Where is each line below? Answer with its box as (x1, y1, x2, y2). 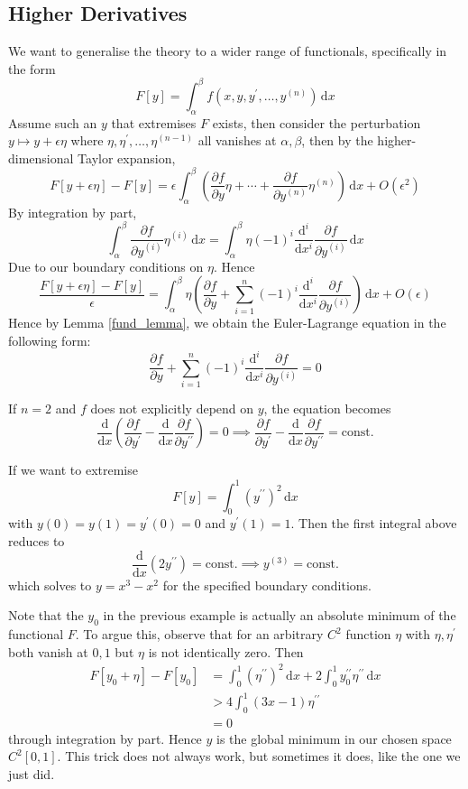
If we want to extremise (8, 460, 138, 479)
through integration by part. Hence (8, 729, 202, 747)
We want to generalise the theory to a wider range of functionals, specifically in (8, 42, 447, 60)
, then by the (301, 131, 373, 150)
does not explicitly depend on (90, 398, 254, 417)
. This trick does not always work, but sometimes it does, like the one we (57, 747, 461, 766)
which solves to (8, 575, 92, 594)
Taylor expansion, (78, 148, 176, 167)
